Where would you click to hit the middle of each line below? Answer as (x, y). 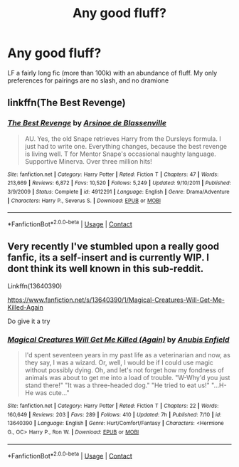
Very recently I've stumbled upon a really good (113, 247)
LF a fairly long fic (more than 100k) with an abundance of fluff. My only (112, 73)
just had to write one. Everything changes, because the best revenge (126, 146)
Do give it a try (29, 321)
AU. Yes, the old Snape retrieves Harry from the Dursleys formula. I (123, 138)
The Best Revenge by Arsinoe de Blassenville (87, 123)
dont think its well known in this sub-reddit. (106, 269)
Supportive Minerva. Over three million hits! (89, 161)
